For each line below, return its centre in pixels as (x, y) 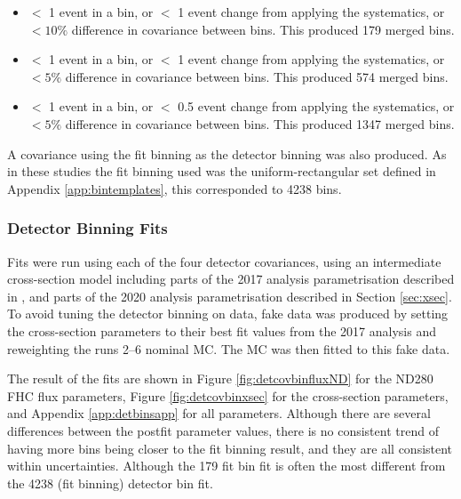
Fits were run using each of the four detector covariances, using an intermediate (224, 261)
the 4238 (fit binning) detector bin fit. (110, 483)
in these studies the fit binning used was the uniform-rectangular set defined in (222, 171)
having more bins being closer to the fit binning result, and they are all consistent (230, 448)
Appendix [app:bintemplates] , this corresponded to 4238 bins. (175, 188)
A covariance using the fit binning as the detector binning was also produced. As (227, 153)
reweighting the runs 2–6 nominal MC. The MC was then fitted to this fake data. (229, 348)
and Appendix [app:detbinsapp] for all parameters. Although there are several (219, 413)
